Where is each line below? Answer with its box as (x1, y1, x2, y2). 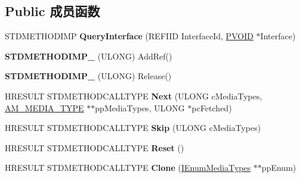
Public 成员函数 (5, 2, 100, 20)
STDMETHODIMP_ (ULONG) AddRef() (5, 49, 172, 62)
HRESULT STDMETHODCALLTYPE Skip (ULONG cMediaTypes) (5, 121, 261, 134)
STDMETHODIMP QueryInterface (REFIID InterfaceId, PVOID (5, 30, 253, 42)
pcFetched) (191, 101, 232, 114)
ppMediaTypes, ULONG (95, 101, 185, 114)
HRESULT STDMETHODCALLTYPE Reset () (5, 141, 184, 154)
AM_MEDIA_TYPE (5, 101, 84, 114)
